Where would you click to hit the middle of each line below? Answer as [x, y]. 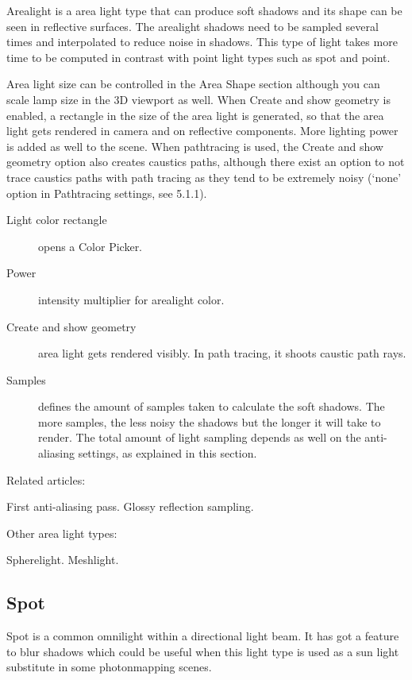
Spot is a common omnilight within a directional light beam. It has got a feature [203, 636]
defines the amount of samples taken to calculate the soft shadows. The [212, 406]
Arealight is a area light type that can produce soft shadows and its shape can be [204, 10]
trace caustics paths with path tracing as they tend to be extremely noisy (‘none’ [204, 177]
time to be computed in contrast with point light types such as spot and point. [198, 57]
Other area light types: [62, 533]
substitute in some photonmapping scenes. [109, 667]
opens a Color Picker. [90, 246]
